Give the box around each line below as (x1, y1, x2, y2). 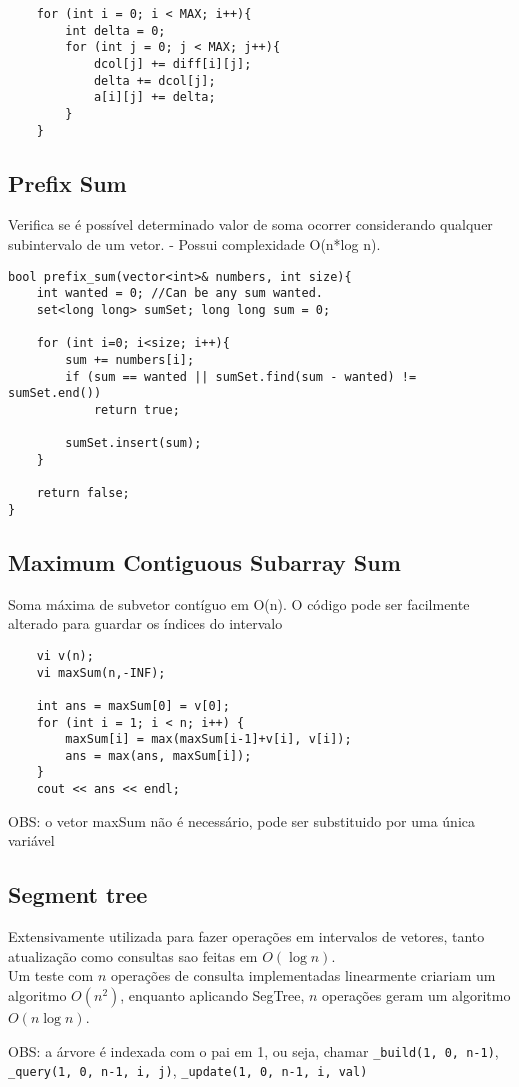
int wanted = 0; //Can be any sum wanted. (36, 286, 323, 301)
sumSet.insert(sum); (65, 436, 202, 451)
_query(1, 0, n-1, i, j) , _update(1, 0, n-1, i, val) (8, 1060, 368, 1081)
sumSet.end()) (8, 386, 102, 401)
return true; (93, 402, 180, 417)
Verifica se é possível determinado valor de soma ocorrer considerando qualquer (8, 214, 493, 235)
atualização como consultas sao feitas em (8, 945, 258, 966)
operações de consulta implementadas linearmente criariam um (110, 965, 496, 986)
